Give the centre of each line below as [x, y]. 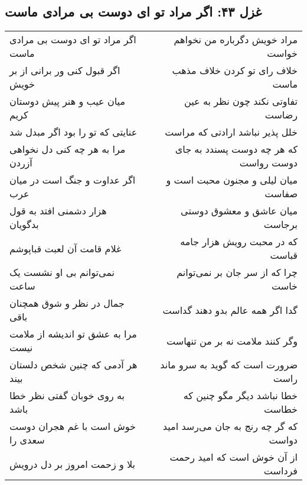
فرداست [280, 471]
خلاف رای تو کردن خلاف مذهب [235, 70]
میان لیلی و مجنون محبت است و [232, 180]
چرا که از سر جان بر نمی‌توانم [237, 272]
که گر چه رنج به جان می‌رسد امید [230, 426]
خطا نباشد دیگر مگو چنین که [240, 396]
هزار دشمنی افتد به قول [58, 211]
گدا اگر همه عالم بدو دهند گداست [230, 310]
